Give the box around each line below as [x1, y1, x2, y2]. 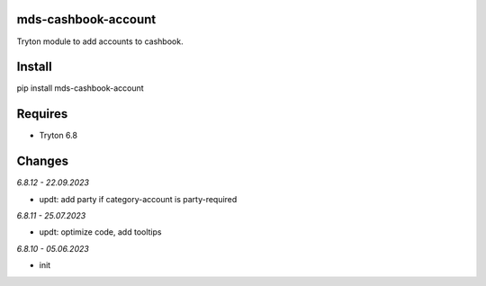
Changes [16, 154, 69, 169]
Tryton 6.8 [39, 130, 78, 141]
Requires [16, 106, 68, 121]
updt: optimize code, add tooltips [39, 227, 162, 237]
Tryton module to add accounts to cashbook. [16, 36, 184, 47]
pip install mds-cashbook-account [16, 83, 144, 94]
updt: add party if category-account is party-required [39, 193, 238, 204]
